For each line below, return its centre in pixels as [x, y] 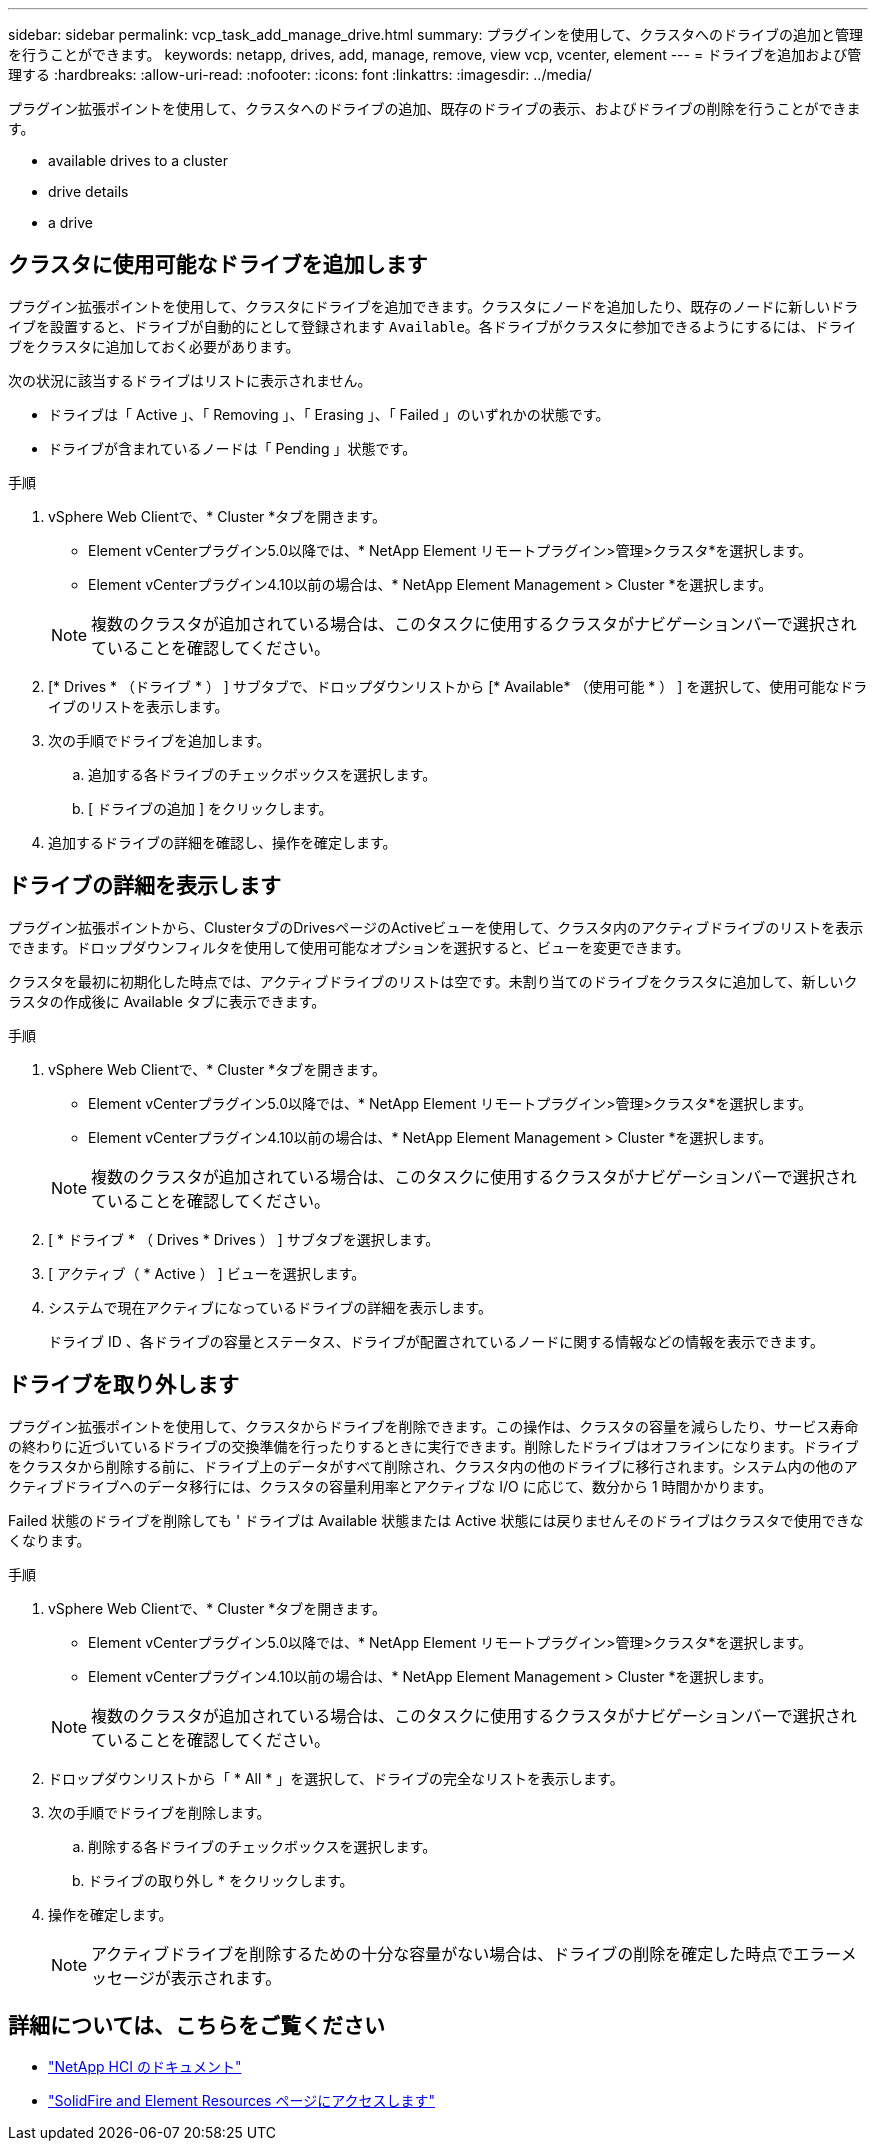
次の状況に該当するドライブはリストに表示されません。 [190, 380]
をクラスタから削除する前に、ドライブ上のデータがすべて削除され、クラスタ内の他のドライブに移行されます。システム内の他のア [433, 1466]
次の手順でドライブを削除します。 [159, 1812]
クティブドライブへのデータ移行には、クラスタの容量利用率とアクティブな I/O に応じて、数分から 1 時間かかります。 [390, 1486]
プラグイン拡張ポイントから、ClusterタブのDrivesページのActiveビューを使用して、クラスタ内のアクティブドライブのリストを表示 [436, 927]
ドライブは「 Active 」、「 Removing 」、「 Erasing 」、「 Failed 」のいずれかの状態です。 [329, 414]
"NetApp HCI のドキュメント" [145, 2067]
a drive [70, 222]
